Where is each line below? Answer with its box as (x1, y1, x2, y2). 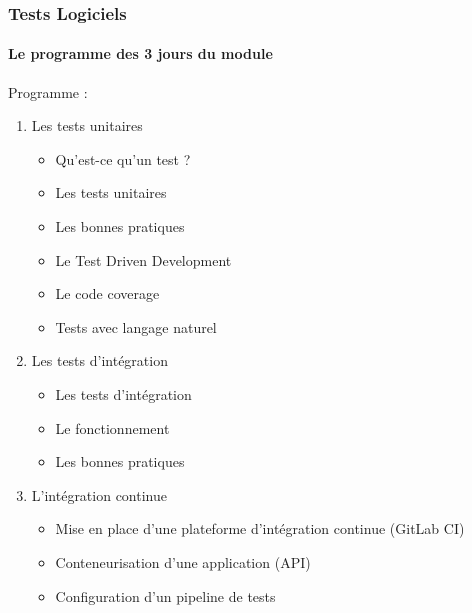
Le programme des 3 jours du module (8, 43, 273, 64)
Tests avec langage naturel (55, 316, 217, 337)
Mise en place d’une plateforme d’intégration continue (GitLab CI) (55, 518, 465, 539)
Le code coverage (55, 283, 160, 304)
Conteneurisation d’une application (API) (55, 551, 311, 572)
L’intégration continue (31, 484, 167, 505)
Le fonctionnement (55, 417, 170, 438)
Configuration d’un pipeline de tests (55, 585, 276, 606)
